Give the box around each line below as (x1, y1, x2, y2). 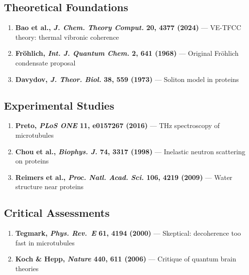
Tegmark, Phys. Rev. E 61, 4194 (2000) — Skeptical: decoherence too (15, 228, 241, 238)
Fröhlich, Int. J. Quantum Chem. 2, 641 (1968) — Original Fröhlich (15, 48, 239, 58)
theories (15, 263, 39, 273)
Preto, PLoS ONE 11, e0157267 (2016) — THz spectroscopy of (15, 120, 220, 130)
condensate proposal (15, 57, 76, 67)
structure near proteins (15, 181, 84, 192)
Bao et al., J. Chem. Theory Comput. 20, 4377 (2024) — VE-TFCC (15, 22, 241, 32)
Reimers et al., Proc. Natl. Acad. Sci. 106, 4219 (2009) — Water (15, 172, 232, 182)
